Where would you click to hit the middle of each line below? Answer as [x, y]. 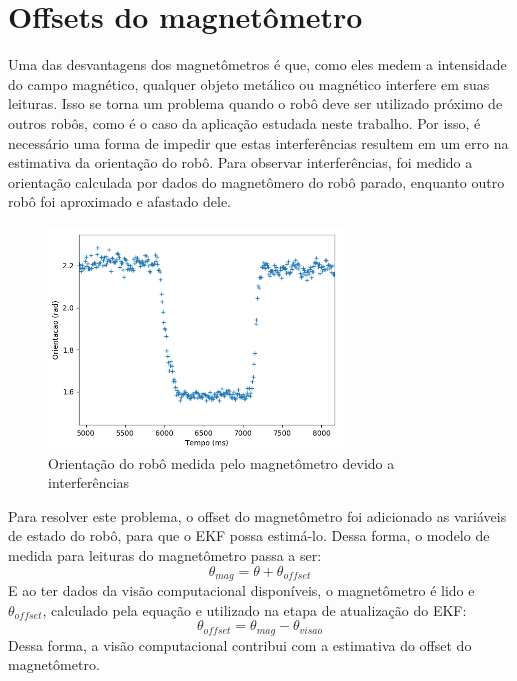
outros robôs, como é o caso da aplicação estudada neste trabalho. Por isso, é [244, 122]
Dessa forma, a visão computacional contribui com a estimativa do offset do [240, 644]
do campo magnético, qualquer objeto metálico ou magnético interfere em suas [249, 83]
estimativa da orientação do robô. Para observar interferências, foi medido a [240, 162]
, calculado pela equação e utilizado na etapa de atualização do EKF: [254, 609]
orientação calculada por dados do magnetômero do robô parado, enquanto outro [256, 181]
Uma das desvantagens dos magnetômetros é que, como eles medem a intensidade [257, 64]
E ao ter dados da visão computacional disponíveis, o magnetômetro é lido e [241, 590]
